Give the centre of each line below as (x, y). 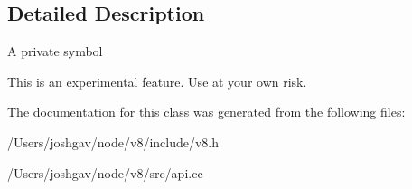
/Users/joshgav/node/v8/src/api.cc (105, 172)
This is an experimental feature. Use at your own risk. (157, 81)
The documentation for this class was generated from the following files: (206, 112)
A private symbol (55, 51)
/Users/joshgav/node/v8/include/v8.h (113, 142)
